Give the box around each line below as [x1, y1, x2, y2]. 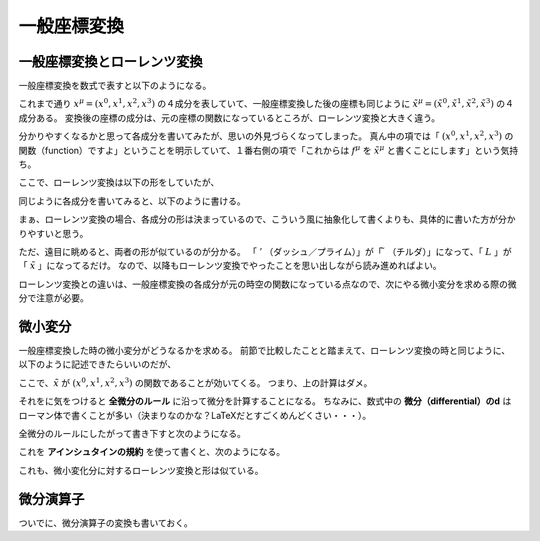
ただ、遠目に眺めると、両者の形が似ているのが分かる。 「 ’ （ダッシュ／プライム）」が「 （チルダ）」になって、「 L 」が [18, 245, 512, 257]
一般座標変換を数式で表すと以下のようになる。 [18, 80, 212, 92]
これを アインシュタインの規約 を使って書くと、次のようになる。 [18, 446, 285, 458]
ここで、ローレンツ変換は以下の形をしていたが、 [18, 176, 220, 189]
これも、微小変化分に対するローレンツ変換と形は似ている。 [18, 464, 264, 476]
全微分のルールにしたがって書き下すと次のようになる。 [18, 428, 247, 439]
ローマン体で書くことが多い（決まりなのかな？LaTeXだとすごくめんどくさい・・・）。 [18, 409, 372, 421]
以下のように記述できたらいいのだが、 [18, 358, 177, 370]
